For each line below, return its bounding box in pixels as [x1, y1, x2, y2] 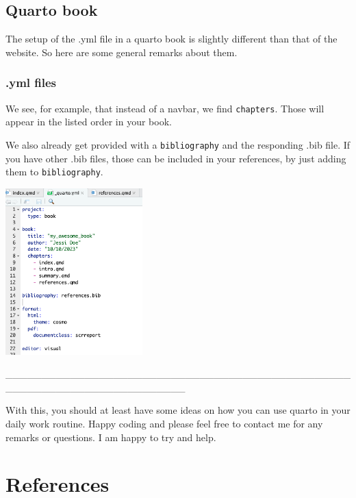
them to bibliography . [5, 164, 103, 179]
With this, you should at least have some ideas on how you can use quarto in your [5, 403, 351, 417]
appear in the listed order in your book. [5, 114, 172, 129]
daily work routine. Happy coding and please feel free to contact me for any [5, 416, 323, 431]
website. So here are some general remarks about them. [5, 45, 238, 59]
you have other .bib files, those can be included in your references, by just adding [5, 151, 346, 165]
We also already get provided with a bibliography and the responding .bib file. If [5, 137, 351, 151]
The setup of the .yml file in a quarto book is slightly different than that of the [5, 32, 338, 46]
